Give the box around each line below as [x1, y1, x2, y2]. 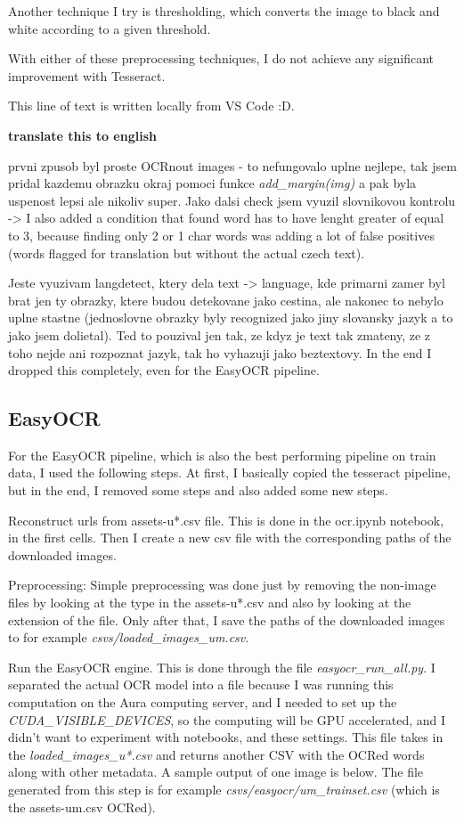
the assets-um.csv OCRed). [8, 797, 156, 816]
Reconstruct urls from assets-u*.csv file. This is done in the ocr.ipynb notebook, [8, 510, 444, 529]
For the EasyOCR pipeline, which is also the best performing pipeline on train [8, 445, 436, 464]
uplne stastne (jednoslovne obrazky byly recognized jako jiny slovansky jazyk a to [8, 308, 453, 327]
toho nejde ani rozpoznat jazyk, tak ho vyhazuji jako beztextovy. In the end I [8, 343, 432, 362]
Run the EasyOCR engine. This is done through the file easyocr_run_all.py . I [8, 657, 436, 676]
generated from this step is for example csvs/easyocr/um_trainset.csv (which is [8, 779, 440, 798]
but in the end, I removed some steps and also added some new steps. [8, 481, 388, 500]
